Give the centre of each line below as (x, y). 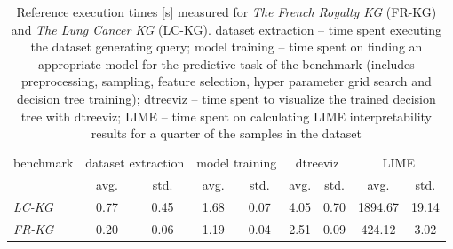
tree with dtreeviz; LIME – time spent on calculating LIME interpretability (226, 116)
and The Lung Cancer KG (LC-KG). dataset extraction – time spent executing (226, 29)
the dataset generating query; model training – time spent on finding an (226, 47)
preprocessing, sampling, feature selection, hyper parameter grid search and (226, 81)
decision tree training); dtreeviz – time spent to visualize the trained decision (226, 98)
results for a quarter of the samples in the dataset (226, 133)
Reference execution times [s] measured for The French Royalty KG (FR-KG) (226, 12)
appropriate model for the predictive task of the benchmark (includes (226, 63)
